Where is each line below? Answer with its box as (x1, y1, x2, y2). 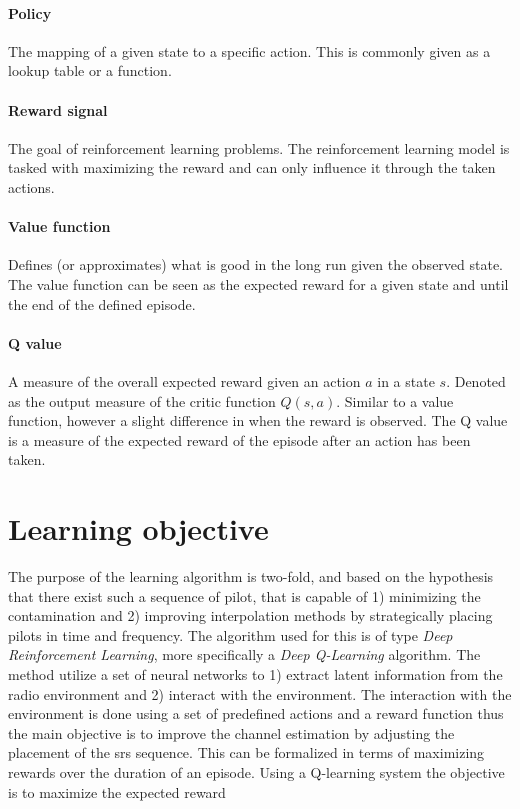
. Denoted (446, 370, 506, 391)
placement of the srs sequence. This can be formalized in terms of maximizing (8, 742, 485, 763)
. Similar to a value (336, 390, 454, 411)
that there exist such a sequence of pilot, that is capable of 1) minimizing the (8, 585, 481, 606)
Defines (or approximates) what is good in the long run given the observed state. (8, 254, 504, 275)
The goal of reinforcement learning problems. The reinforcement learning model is (8, 137, 510, 158)
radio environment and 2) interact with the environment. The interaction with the (8, 683, 512, 704)
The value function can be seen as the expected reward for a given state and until (8, 273, 509, 294)
